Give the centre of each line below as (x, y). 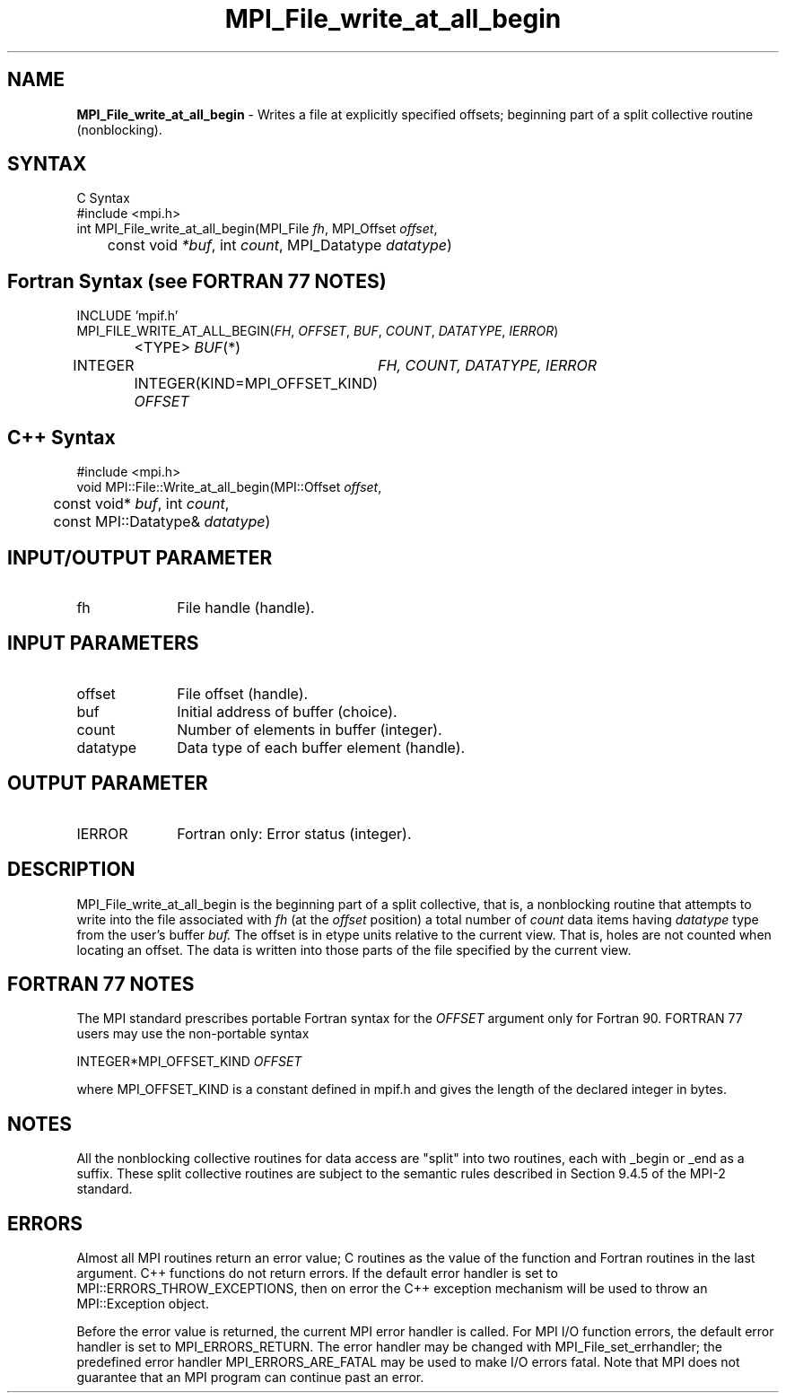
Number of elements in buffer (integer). (310, 729)
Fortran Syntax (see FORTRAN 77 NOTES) (197, 281)
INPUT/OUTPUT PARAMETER (140, 557)
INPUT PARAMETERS (103, 643)
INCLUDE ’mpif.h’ (127, 316)
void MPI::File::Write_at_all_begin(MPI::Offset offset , (229, 487)
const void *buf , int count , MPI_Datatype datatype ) (279, 245)
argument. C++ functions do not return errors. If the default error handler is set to (317, 1273)
